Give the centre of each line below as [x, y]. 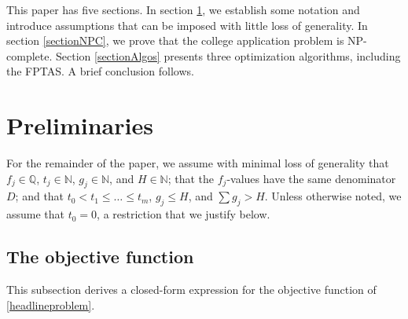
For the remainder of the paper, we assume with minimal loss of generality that [198, 163]
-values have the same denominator [311, 178]
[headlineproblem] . [51, 304]
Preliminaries [80, 125]
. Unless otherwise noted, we [333, 196]
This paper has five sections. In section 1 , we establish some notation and [183, 9]
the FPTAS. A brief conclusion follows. [100, 71]
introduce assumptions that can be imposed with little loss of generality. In [187, 25]
